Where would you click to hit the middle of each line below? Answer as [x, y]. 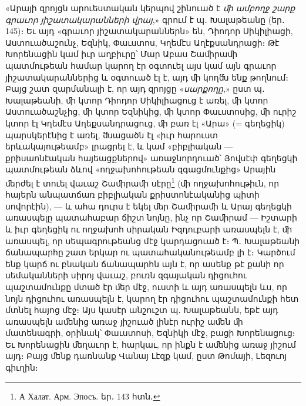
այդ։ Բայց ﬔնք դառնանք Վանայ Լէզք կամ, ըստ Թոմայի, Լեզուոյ [146, 356]
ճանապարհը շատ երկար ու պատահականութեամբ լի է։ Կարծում [150, 252]
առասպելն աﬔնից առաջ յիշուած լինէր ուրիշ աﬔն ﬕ [124, 321]
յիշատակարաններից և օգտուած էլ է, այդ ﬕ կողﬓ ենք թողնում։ [147, 77]
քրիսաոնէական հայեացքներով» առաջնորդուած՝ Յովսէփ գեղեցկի [152, 157]
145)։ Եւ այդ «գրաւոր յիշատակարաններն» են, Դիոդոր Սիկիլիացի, [149, 31]
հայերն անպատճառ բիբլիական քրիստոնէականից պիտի [132, 194]
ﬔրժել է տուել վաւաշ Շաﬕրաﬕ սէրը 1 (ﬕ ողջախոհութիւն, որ [142, 182]
